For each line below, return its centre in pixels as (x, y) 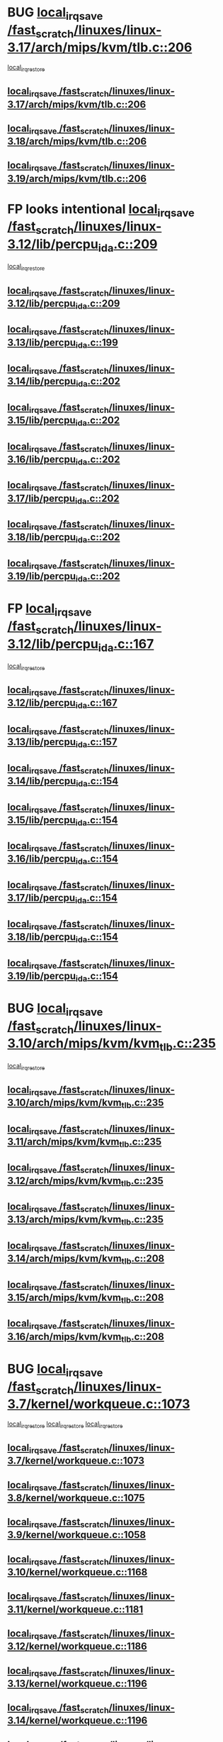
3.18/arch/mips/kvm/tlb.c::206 (77, 142)
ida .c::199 (97, 343)
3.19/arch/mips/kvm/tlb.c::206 (77, 178)
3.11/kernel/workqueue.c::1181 (75, 1609)
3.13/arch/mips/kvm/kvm (64, 1220)
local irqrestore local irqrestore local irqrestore (65, 1424)
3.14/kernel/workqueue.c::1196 (78, 1721)
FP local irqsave (50, 610)
